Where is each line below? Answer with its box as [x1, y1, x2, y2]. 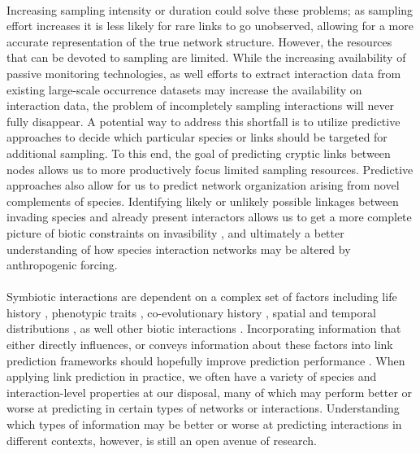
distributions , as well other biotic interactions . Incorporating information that [6, 320, 401, 337]
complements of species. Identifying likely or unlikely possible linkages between [6, 192, 399, 209]
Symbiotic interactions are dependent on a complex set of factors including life [6, 288, 397, 305]
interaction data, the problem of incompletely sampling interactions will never [6, 97, 395, 114]
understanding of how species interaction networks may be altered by [6, 240, 351, 257]
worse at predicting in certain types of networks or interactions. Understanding [6, 399, 400, 417]
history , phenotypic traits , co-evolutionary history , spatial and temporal [6, 303, 376, 321]
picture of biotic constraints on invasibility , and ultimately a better [6, 224, 344, 241]
